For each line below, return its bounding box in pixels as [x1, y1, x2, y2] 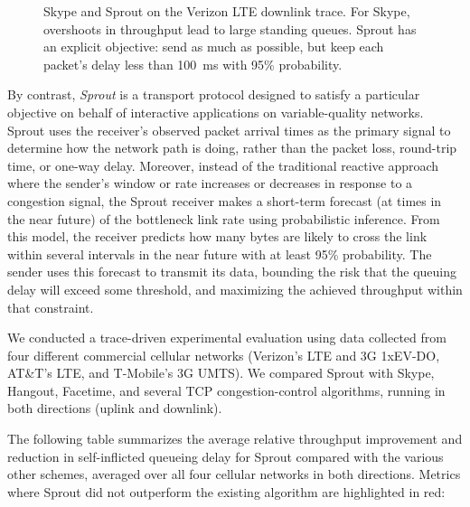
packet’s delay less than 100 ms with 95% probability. [43, 54, 343, 73]
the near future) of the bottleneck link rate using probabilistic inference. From [7, 209, 440, 228]
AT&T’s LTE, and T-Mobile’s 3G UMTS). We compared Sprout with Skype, [7, 363, 435, 382]
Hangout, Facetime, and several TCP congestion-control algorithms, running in [7, 380, 446, 399]
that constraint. [7, 297, 94, 316]
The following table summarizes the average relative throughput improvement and [7, 429, 463, 448]
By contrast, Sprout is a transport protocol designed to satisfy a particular [7, 85, 420, 104]
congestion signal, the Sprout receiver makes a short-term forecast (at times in [7, 191, 442, 210]
